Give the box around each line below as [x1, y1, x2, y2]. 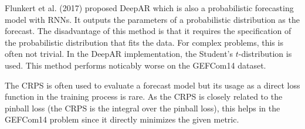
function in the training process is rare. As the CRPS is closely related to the [5, 90, 283, 103]
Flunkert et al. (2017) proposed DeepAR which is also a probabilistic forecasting [5, 2, 294, 13]
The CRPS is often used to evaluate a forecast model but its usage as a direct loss [5, 79, 300, 91]
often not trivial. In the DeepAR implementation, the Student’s [5, 47, 233, 60]
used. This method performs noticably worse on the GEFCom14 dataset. [5, 59, 266, 71]
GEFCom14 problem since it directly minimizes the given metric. [5, 113, 239, 125]
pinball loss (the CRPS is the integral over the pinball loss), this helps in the [5, 101, 280, 114]
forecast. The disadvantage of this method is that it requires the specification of [5, 25, 292, 37]
